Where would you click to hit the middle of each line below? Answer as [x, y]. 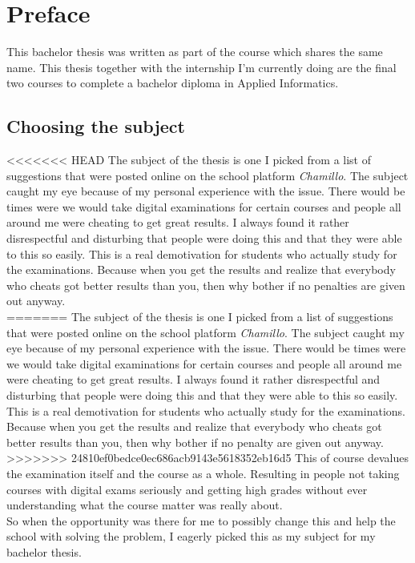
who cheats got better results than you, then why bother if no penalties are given [206, 285]
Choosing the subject [96, 126]
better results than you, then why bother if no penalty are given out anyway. [195, 442]
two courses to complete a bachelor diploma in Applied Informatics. [173, 83]
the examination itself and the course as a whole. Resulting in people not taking [203, 473]
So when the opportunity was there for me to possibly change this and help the [201, 520]
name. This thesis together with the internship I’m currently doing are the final [201, 67]
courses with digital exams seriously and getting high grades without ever [187, 489]
